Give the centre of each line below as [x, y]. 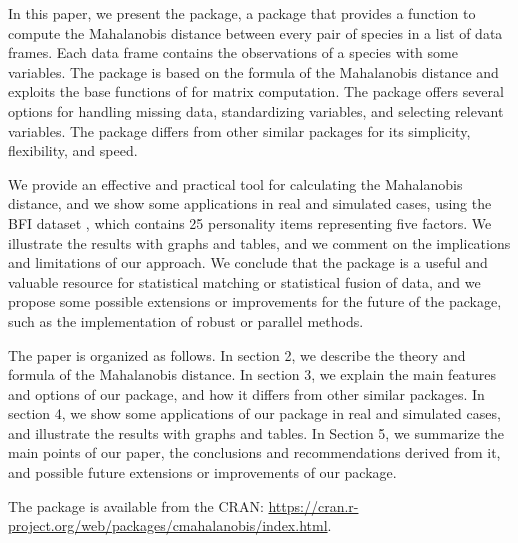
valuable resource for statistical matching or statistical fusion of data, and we [244, 281]
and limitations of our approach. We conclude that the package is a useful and [248, 262]
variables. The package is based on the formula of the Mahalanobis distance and [253, 71]
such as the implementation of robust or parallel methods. [186, 320]
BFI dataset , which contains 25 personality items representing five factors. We [250, 222]
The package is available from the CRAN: [136, 505]
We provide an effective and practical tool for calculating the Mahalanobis [235, 183]
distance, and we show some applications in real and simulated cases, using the [250, 203]
